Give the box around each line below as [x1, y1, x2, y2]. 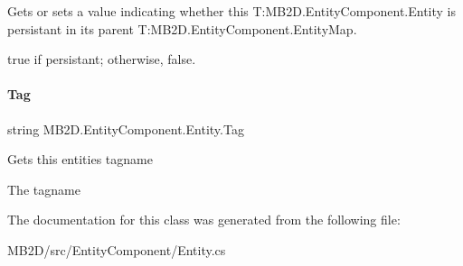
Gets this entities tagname [7, 150, 153, 169]
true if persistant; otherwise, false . [7, 50, 196, 69]
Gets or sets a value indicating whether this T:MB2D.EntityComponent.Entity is [7, 2, 457, 20]
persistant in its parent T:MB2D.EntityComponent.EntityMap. [7, 19, 357, 38]
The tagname [7, 179, 80, 198]
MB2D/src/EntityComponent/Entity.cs [7, 240, 226, 259]
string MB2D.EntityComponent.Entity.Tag [7, 119, 244, 138]
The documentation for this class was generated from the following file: [7, 210, 401, 229]
